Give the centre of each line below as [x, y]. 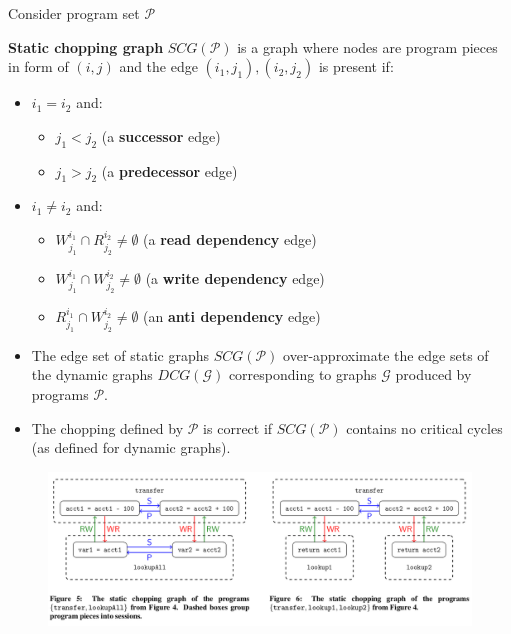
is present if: [356, 66]
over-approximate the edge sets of [386, 354]
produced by [433, 374]
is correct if [238, 427]
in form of [38, 66]
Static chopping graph [86, 46]
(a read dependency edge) [230, 239]
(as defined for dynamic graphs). [131, 447]
